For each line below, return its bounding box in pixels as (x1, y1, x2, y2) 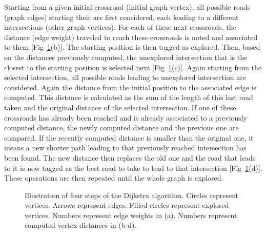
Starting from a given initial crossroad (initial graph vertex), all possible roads (4, 2, 251, 12)
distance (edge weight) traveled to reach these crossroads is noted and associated (4, 31, 258, 42)
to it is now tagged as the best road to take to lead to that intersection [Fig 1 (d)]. (4, 162, 262, 173)
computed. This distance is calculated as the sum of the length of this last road (4, 92, 253, 103)
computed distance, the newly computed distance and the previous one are (4, 122, 239, 133)
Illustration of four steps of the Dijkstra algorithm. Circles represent (25, 189, 239, 200)
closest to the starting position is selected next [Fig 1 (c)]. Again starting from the (4, 62, 262, 72)
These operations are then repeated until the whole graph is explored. (4, 172, 223, 183)
